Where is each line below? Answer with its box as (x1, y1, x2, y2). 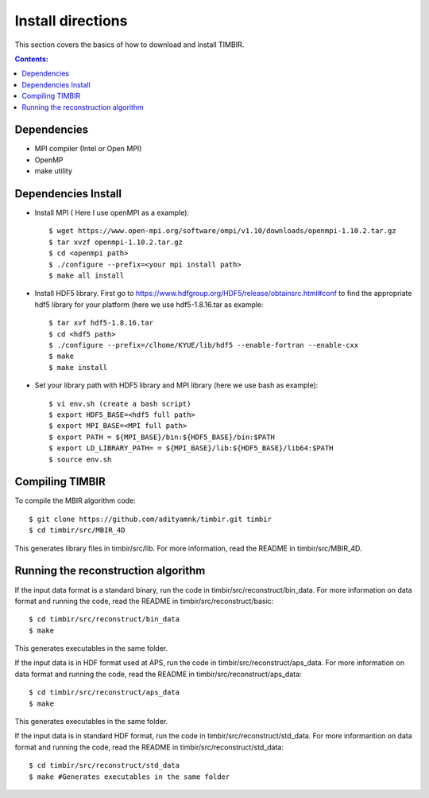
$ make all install (48, 271, 125, 280)
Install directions (14, 12, 128, 29)
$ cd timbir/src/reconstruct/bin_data (29, 615, 180, 624)
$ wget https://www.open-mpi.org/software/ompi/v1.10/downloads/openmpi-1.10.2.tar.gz (48, 227, 396, 236)
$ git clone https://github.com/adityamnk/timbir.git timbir (29, 514, 272, 524)
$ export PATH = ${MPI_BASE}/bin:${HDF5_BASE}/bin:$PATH (48, 432, 276, 442)
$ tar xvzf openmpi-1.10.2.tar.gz (48, 237, 183, 247)
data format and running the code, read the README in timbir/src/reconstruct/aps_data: (14, 669, 302, 679)
